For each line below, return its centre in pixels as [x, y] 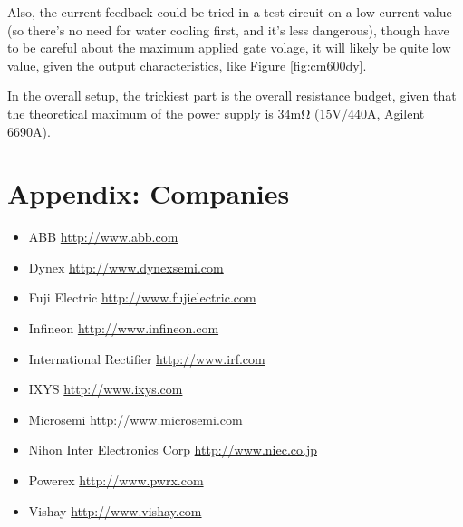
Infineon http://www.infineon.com [124, 328]
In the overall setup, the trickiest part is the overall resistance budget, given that [232, 96]
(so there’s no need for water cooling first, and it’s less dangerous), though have [228, 29]
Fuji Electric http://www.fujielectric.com [142, 297]
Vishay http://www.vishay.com [115, 510]
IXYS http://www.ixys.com [106, 389]
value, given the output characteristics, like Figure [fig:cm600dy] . [187, 65]
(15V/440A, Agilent [369, 113]
